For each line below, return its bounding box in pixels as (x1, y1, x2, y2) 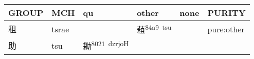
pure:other (207, 23, 245, 35)
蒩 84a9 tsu (137, 22, 172, 36)
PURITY (207, 7, 246, 18)
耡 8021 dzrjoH (83, 38, 129, 52)
